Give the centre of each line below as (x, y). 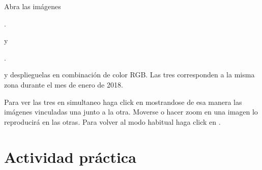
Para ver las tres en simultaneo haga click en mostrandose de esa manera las (123, 102)
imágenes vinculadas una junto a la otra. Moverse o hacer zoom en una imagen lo (131, 112)
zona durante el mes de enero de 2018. (64, 84)
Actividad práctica (70, 157)
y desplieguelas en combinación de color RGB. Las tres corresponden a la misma (129, 75)
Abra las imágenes (33, 6)
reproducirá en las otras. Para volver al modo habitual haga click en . (112, 121)
